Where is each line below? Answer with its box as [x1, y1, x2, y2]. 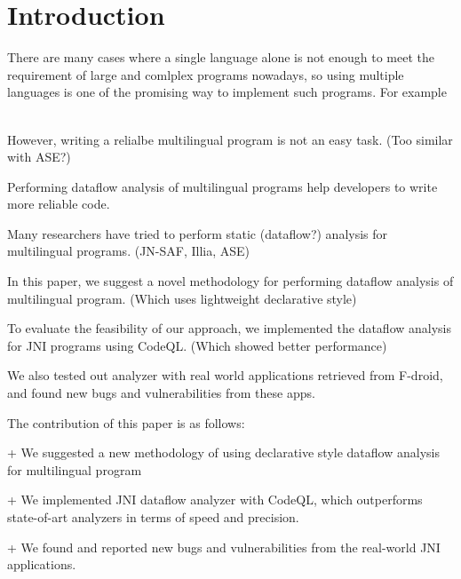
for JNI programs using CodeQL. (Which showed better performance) [7, 336, 387, 354]
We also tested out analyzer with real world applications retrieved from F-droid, [7, 366, 443, 385]
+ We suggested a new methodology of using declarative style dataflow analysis [7, 443, 440, 462]
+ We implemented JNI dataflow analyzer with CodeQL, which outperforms [7, 490, 423, 509]
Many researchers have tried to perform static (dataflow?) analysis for [7, 224, 388, 242]
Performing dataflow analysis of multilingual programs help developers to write [7, 177, 438, 195]
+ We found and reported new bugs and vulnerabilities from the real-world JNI [7, 537, 441, 556]
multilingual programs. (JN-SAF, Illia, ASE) [7, 242, 250, 260]
